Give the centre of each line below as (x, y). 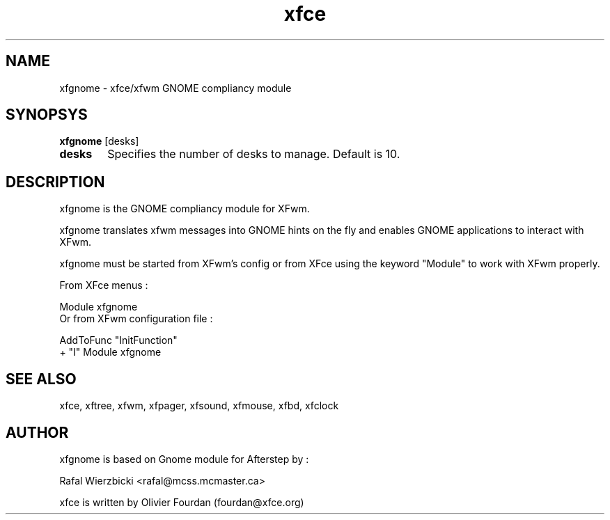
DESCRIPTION (55, 182)
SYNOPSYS (47, 115)
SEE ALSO (41, 379)
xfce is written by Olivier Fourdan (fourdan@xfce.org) (182, 502)
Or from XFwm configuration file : (136, 319)
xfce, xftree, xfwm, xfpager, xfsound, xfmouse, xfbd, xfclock (199, 406)
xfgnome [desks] (99, 141)
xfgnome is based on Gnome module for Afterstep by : (184, 459)
